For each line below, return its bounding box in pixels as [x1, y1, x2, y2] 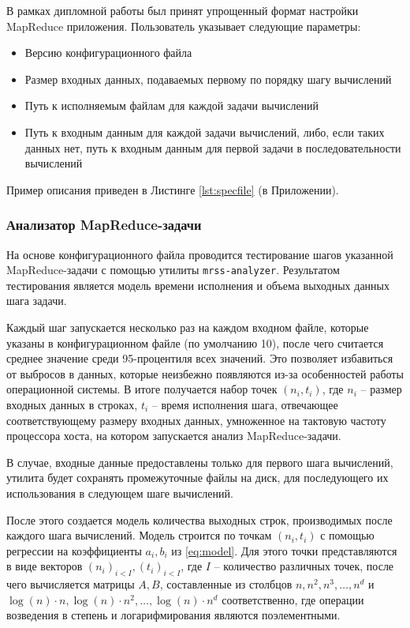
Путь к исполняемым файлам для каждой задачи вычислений [24, 97, 319, 114]
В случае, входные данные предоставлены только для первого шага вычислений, [6, 453, 393, 470]
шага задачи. [6, 292, 67, 309]
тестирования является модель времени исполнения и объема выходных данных [6, 276, 390, 293]
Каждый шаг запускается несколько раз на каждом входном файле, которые [6, 319, 369, 335]
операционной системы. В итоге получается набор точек [6, 381, 278, 397]
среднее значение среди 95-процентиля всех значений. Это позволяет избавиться [6, 350, 393, 367]
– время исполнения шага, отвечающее [151, 396, 338, 412]
